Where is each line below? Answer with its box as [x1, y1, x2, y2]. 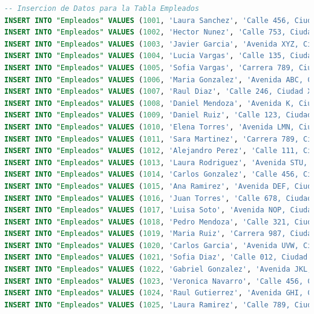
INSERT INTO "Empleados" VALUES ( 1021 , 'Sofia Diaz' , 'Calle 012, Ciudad [4, 253, 308, 262]
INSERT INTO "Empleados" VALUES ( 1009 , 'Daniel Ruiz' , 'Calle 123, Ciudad [4, 111, 312, 120]
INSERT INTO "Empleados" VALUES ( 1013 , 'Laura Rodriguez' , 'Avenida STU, [4, 158, 308, 167]
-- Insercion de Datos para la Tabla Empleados [4, 4, 200, 13]
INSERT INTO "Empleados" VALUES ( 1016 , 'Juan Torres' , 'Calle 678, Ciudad [4, 194, 312, 203]
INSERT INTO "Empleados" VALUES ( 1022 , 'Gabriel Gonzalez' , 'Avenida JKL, [4, 265, 312, 274]
